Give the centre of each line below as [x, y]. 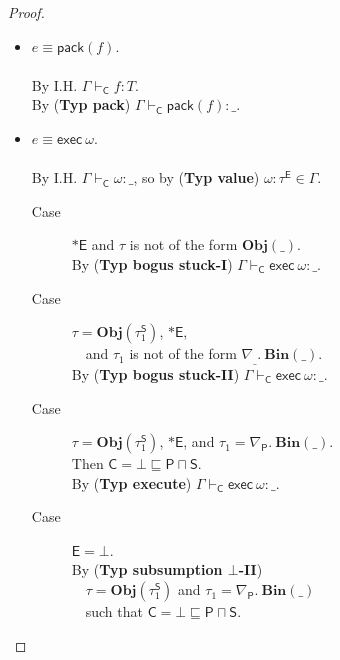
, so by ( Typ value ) [196, 177]
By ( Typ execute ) [131, 482]
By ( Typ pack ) [81, 104]
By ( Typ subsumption [147, 569]
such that [114, 611]
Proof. [26, 12]
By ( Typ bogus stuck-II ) [155, 373]
